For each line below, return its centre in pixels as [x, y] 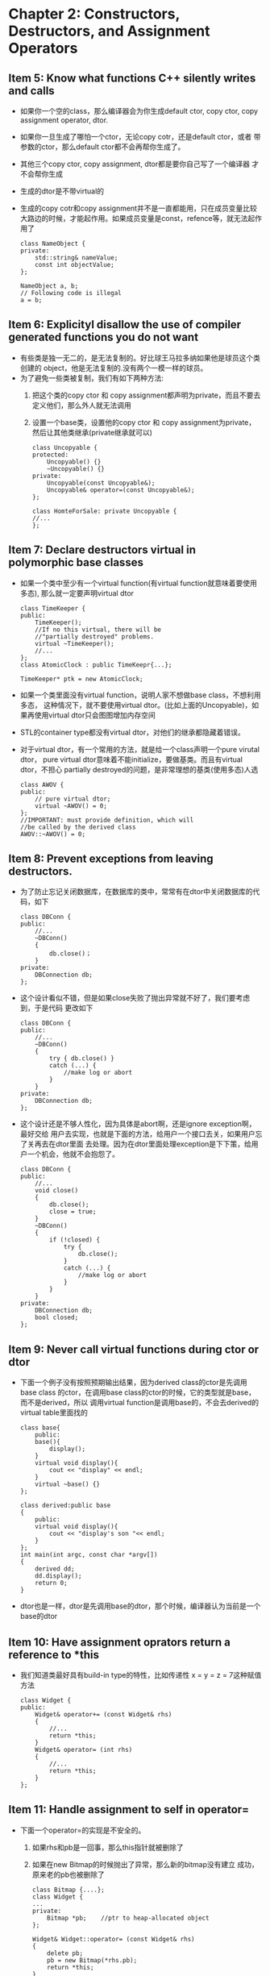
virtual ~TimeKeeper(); [75, 643]
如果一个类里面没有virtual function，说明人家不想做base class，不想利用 [141, 695]
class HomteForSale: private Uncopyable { [104, 511]
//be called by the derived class [78, 827]
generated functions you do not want [104, 337]
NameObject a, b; [49, 286]
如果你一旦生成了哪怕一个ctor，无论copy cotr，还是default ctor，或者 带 [140, 137]
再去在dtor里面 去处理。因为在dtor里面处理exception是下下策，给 [143, 1144]
